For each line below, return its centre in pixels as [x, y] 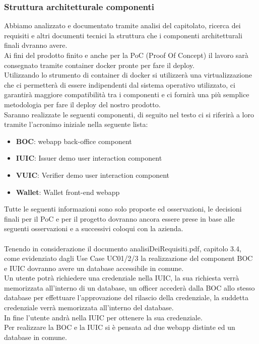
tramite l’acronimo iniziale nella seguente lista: [76, 124]
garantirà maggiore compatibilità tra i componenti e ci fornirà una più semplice [127, 94]
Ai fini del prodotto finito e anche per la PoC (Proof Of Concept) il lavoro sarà [126, 55]
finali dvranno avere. [36, 45]
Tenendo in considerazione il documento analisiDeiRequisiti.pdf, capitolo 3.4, [123, 248]
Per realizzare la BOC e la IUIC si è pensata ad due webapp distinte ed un [120, 327]
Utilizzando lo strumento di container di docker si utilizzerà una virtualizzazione [128, 75]
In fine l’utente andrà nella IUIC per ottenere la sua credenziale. [103, 317]
